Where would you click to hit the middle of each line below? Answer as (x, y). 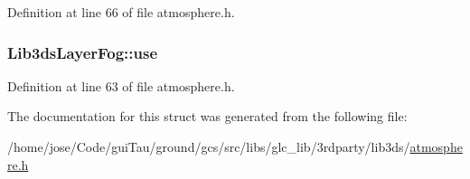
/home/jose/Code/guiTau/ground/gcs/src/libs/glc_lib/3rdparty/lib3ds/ (209, 146)
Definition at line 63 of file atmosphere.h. (121, 85)
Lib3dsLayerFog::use (83, 52)
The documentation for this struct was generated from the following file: (207, 116)
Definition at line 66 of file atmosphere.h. (121, 12)
